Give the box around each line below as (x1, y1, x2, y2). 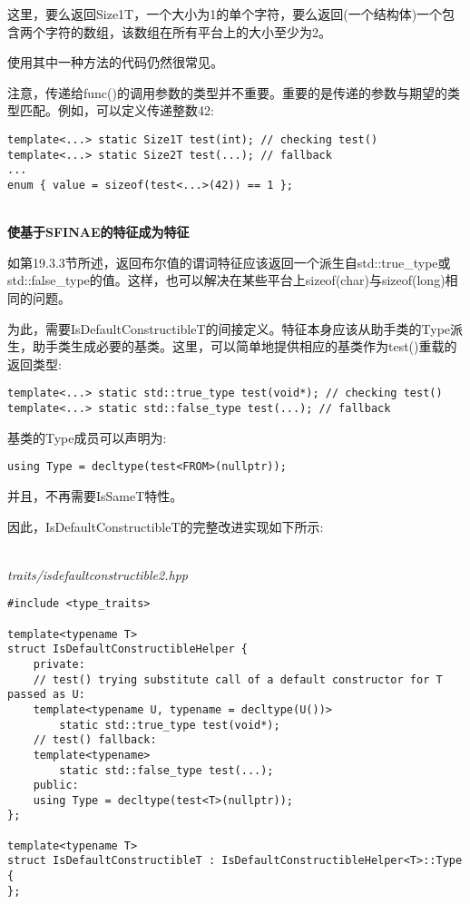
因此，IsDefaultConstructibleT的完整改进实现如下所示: (7, 516, 324, 536)
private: (33, 657, 85, 671)
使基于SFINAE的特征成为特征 (7, 222, 190, 241)
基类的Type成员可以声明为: (7, 427, 167, 447)
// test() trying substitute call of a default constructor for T (33, 673, 443, 686)
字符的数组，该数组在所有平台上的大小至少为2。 (44, 22, 331, 41)
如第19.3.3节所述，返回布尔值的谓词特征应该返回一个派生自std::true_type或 (7, 252, 451, 271)
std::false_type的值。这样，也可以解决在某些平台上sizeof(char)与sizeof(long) (7, 270, 446, 290)
